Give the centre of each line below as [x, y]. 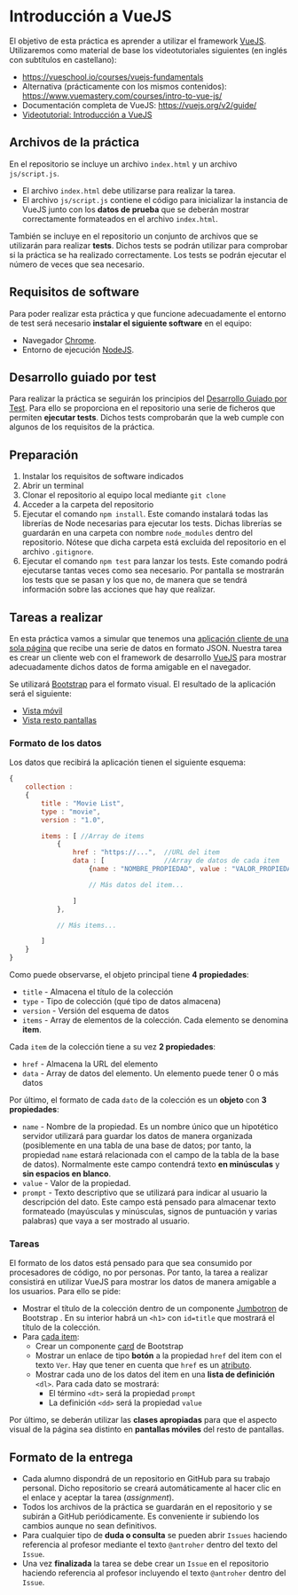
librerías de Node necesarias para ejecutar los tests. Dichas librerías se [152, 523]
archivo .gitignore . [58, 552]
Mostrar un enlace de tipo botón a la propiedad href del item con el [158, 1355]
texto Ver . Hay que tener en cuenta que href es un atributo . [144, 1365]
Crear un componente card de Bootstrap [109, 1347]
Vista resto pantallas [59, 720]
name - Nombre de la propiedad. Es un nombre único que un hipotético [150, 1127]
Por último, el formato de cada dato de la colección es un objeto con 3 [138, 1100]
